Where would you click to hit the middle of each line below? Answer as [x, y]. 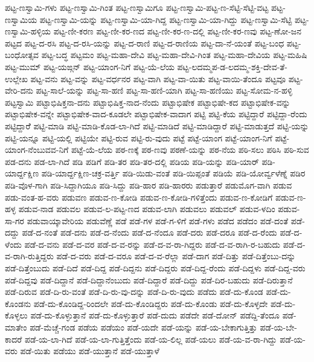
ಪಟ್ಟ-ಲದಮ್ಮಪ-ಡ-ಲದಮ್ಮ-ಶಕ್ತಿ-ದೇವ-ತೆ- [232, 66]
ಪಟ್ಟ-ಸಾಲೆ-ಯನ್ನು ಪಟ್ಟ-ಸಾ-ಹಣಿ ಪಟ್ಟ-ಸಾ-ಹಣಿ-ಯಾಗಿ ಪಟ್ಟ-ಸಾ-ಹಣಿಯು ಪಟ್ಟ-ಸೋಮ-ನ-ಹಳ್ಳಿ [164, 90]
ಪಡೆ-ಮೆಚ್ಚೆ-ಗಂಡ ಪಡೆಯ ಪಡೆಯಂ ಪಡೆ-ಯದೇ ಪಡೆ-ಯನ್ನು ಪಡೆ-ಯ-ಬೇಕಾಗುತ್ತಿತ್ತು [143, 327]
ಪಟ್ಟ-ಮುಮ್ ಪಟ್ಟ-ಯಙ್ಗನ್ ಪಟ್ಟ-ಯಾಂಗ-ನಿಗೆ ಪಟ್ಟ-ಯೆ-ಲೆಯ [90, 66]
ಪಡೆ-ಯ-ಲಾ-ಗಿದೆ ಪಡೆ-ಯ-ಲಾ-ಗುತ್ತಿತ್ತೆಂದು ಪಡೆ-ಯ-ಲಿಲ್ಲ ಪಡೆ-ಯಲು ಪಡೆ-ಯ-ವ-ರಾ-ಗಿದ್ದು [151, 339]
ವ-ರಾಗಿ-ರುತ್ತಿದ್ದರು [29, 256]
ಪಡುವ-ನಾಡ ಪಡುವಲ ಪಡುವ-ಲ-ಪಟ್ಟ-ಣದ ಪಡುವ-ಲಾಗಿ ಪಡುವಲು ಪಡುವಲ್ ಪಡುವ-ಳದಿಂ [147, 209]
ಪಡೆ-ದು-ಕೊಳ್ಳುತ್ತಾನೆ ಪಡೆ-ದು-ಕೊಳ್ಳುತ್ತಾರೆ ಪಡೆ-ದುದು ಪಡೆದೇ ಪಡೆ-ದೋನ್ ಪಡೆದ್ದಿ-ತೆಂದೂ [155, 315]
